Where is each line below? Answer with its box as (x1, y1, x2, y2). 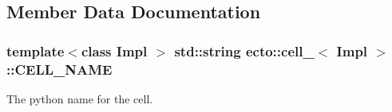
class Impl (81, 41, 148, 60)
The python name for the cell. (6, 90, 153, 106)
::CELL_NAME (6, 59, 113, 79)
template (6, 41, 65, 60)
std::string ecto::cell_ (174, 41, 315, 60)
